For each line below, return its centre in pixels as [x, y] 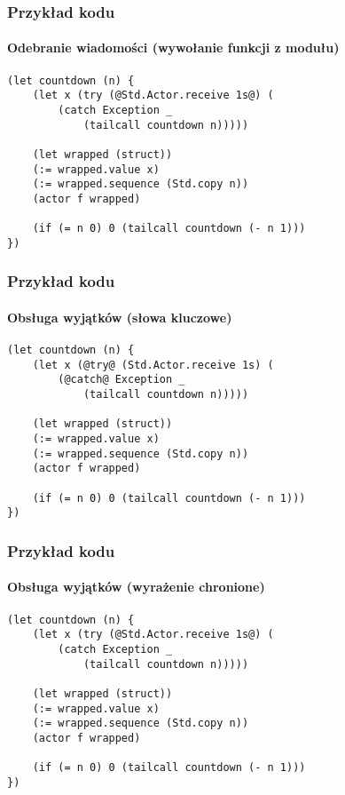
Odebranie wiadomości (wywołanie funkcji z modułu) [173, 48]
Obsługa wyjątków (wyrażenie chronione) [136, 587]
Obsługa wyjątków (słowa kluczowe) [120, 317]
